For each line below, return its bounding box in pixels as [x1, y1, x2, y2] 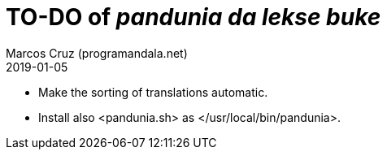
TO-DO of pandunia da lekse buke [6, 3, 381, 31]
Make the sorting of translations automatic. [38, 84, 268, 99]
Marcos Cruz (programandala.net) [6, 45, 188, 60]
